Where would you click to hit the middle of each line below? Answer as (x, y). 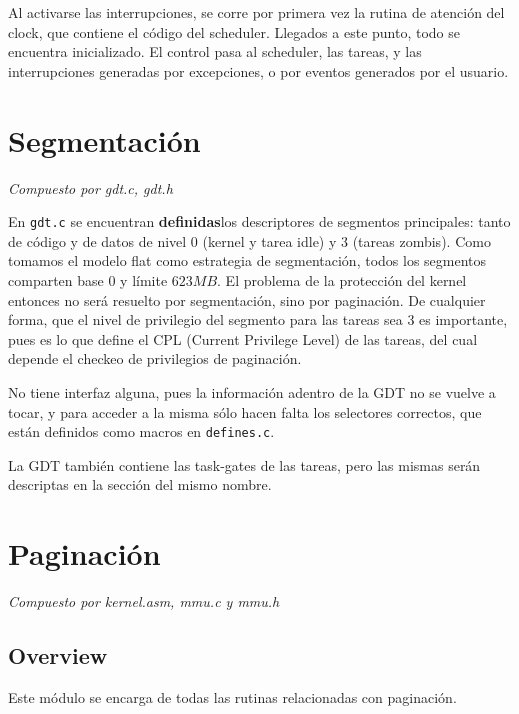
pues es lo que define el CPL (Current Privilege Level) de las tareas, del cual (243, 338)
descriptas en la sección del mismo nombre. (140, 484)
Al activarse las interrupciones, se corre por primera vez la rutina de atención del (256, 12)
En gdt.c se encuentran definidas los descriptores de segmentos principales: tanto (259, 221)
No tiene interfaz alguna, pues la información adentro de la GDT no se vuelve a (252, 391)
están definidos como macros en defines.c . (141, 431)
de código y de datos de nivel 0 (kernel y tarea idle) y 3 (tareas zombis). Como (249, 240)
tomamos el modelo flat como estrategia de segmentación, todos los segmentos (247, 260)
